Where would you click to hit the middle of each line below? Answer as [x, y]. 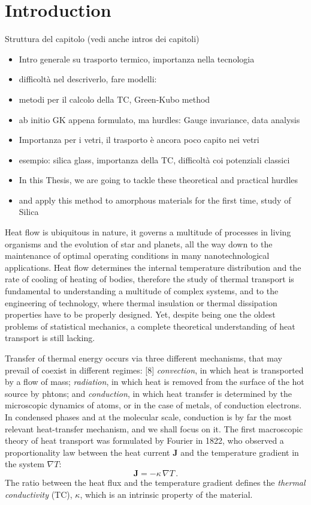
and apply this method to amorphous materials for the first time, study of [155, 200]
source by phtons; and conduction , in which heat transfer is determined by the [148, 393]
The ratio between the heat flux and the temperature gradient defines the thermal [155, 482]
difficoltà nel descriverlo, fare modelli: [88, 79]
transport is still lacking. [50, 338]
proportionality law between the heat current [87, 452]
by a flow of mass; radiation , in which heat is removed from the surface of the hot [155, 382]
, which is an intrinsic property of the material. [166, 494]
